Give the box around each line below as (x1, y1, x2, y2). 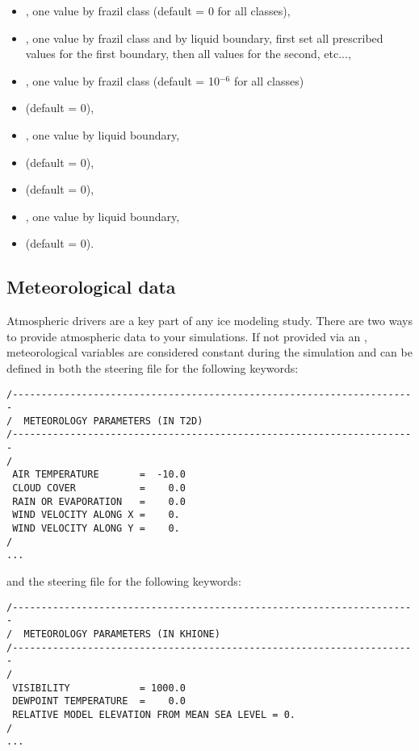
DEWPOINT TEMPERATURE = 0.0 (12, 695, 186, 707)
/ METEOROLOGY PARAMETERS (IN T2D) (6, 415, 203, 427)
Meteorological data (6, 274, 176, 299)
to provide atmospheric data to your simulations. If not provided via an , (6, 328, 367, 344)
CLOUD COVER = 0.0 (12, 482, 186, 494)
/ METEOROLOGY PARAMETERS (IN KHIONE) (6, 628, 220, 640)
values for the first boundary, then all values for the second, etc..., (25, 45, 351, 62)
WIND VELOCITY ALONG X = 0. (12, 509, 180, 521)
